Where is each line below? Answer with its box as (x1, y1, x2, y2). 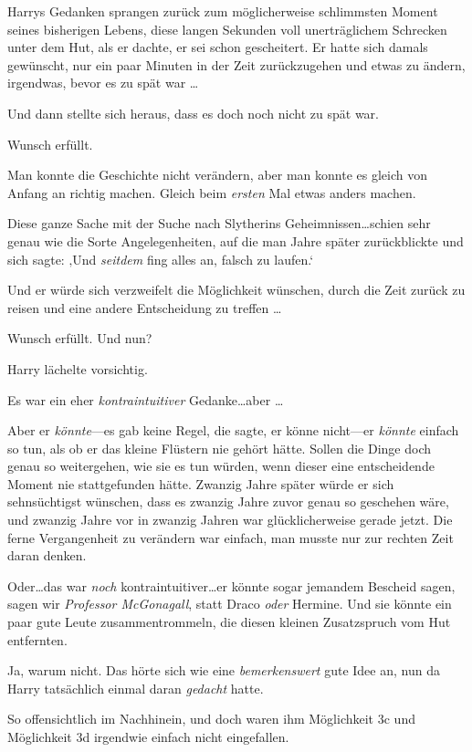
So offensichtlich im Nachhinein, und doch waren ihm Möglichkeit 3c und (7, 709, 415, 728)
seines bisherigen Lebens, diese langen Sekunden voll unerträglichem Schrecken (7, 19, 447, 38)
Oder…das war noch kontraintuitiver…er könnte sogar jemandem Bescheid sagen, (7, 576, 456, 595)
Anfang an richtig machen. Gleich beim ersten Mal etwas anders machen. (7, 183, 416, 202)
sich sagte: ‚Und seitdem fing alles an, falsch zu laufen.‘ (7, 249, 314, 268)
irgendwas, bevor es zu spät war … (7, 73, 199, 92)
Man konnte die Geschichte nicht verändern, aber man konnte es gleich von (7, 165, 428, 184)
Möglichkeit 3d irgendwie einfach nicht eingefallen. (7, 727, 289, 746)
